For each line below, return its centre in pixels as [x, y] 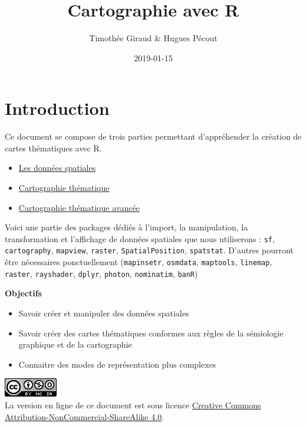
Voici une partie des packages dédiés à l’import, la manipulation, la [126, 227]
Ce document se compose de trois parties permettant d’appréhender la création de [153, 136]
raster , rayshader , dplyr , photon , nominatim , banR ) [101, 273]
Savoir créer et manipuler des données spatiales [104, 313]
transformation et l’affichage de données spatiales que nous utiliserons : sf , [140, 238]
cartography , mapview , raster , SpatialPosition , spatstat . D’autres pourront [149, 250]
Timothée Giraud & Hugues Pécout [153, 38]
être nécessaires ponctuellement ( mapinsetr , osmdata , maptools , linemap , [139, 262]
